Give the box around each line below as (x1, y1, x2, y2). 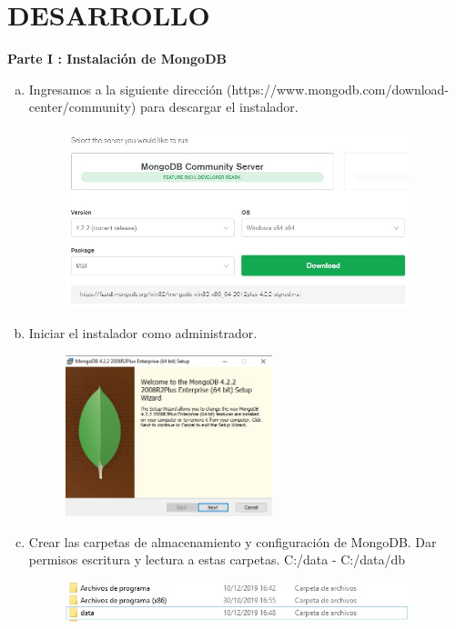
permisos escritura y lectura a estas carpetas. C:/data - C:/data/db (28, 550, 406, 569)
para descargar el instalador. (139, 97, 299, 116)
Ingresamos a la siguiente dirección (28, 79, 223, 98)
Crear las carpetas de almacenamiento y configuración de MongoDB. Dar (28, 532, 437, 551)
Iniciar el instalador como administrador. (28, 324, 258, 343)
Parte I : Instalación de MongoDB (7, 49, 227, 68)
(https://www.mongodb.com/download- (227, 79, 450, 98)
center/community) (28, 97, 137, 116)
